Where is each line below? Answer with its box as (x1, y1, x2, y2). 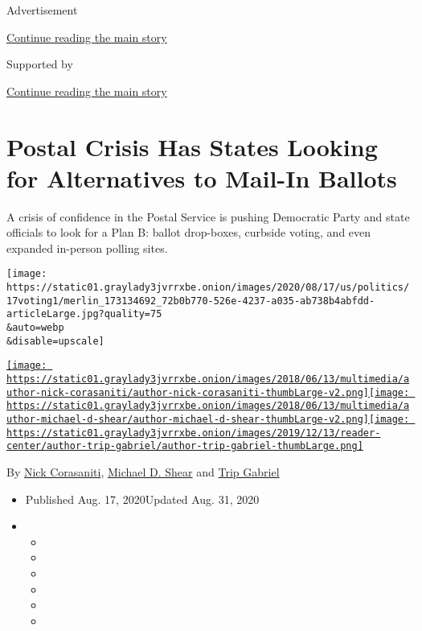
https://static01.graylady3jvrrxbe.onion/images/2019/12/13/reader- (6, 427, 381, 439)
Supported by (6, 56, 73, 72)
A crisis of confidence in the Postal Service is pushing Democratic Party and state (6, 208, 410, 225)
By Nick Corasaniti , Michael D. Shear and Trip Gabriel (6, 464, 280, 480)
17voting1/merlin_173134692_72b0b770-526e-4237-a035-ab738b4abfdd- (6, 295, 375, 307)
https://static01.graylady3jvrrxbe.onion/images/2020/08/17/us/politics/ (6, 282, 410, 294)
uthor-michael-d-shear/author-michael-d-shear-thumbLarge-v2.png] (6, 414, 370, 426)
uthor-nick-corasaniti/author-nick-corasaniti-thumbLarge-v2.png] (6, 386, 370, 398)
